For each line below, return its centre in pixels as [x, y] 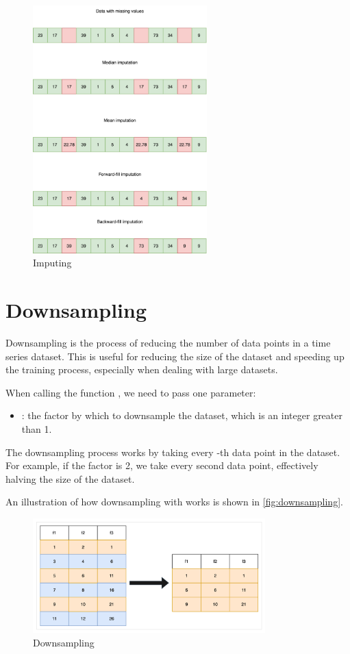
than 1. [37, 429]
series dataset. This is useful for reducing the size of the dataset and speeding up [175, 356]
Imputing [52, 263]
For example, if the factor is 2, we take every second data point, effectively [162, 465]
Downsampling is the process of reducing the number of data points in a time [168, 343]
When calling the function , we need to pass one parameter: [131, 392]
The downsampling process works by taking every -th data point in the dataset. [173, 452]
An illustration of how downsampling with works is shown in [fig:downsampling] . [174, 502]
